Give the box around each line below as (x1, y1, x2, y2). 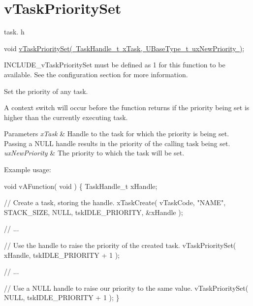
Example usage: (4, 164, 51, 175)
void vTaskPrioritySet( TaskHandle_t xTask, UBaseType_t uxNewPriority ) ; (4, 43, 245, 53)
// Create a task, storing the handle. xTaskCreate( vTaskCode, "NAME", (4, 197, 226, 208)
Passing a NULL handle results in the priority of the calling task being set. (4, 138, 230, 148)
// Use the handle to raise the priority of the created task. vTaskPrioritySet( (4, 240, 236, 250)
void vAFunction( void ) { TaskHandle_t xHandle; (4, 181, 158, 191)
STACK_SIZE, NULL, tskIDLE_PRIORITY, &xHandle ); (4, 207, 183, 217)
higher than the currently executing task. (4, 112, 128, 122)
